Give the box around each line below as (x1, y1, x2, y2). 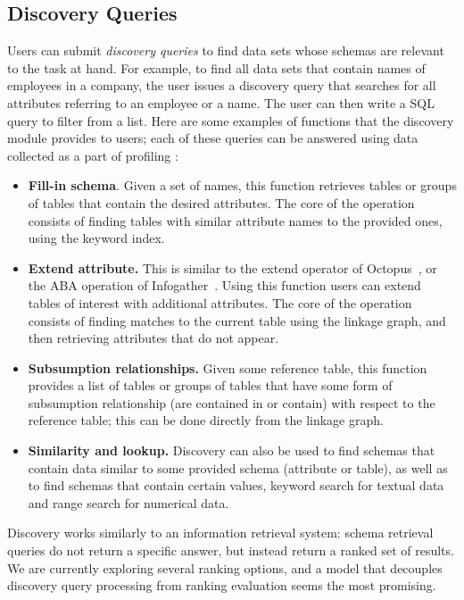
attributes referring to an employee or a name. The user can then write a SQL (7, 93, 435, 112)
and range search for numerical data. (28, 493, 229, 512)
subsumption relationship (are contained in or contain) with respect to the (28, 393, 435, 412)
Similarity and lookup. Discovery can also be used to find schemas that (28, 441, 435, 460)
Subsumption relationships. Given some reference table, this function (28, 358, 427, 377)
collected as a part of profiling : (7, 146, 178, 164)
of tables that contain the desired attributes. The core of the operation (28, 193, 415, 212)
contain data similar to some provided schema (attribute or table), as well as (28, 458, 448, 477)
